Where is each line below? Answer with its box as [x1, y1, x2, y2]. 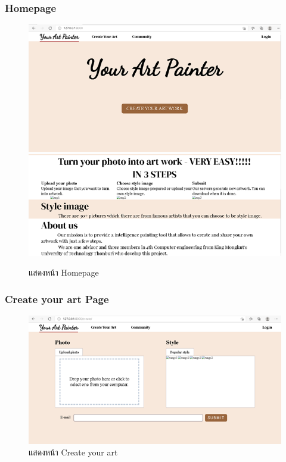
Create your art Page [5, 291, 109, 306]
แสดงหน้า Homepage [29, 266, 99, 279]
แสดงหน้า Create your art [29, 446, 118, 458]
